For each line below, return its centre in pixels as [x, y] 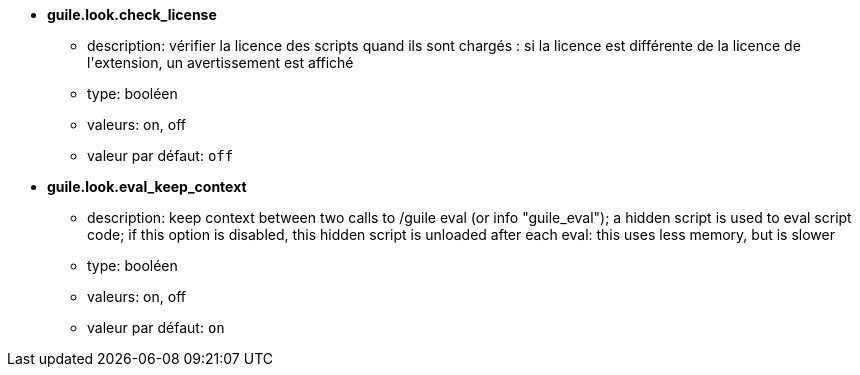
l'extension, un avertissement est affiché [220, 62]
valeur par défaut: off [160, 155]
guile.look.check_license [132, 14]
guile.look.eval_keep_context [147, 186]
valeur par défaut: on [156, 327]
